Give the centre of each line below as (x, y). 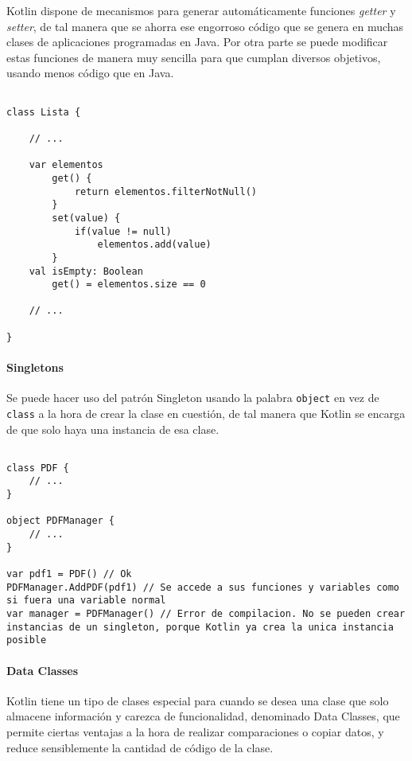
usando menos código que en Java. (90, 73)
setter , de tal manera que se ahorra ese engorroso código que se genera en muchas (205, 26)
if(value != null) (123, 231)
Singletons (35, 367)
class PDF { (38, 468)
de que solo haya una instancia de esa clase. (113, 429)
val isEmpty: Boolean (86, 271)
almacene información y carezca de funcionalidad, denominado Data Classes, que (203, 716)
